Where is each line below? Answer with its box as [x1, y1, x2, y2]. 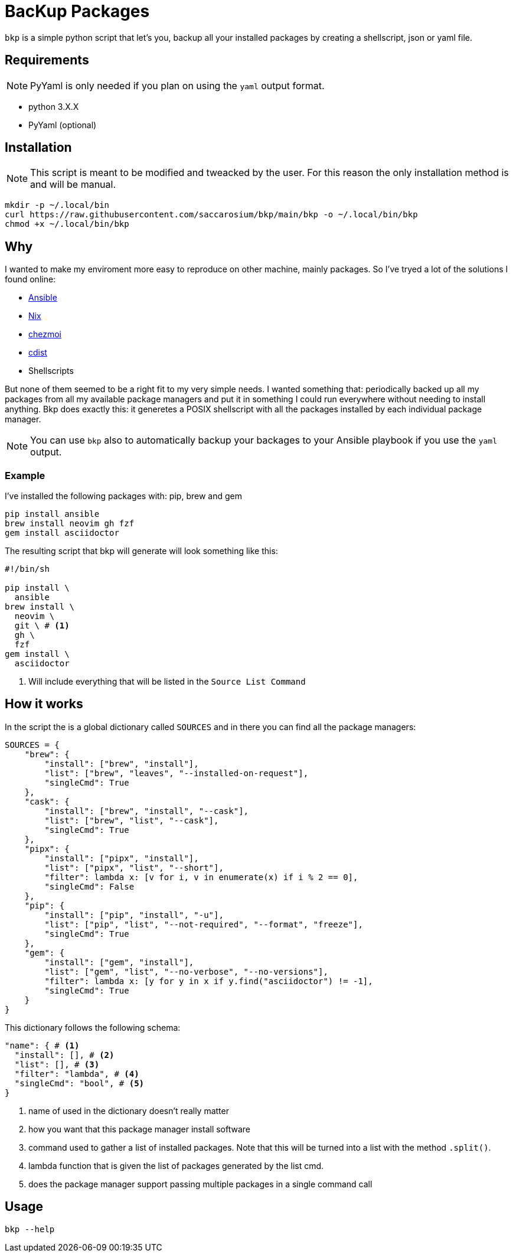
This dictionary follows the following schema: [5, 1022, 181, 1033]
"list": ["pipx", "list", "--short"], [44, 862, 224, 872]
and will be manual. [30, 178, 116, 191]
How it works [5, 696, 83, 712]
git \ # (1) [14, 621, 70, 631]
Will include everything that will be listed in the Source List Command [28, 676, 306, 687]
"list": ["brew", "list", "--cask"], [44, 815, 219, 825]
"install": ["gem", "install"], [44, 957, 194, 967]
